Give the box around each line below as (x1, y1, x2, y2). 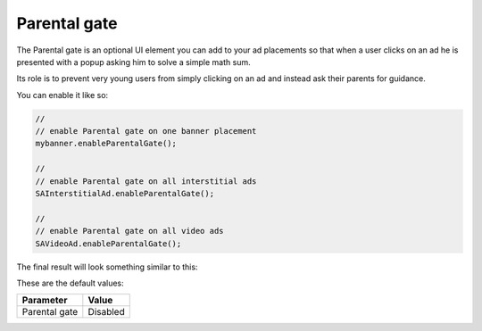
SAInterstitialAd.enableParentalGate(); (35, 188, 214, 199)
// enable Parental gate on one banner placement (35, 126, 257, 137)
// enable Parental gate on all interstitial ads (35, 176, 257, 186)
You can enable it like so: (16, 89, 109, 100)
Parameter (21, 294, 68, 307)
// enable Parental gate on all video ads (35, 226, 224, 236)
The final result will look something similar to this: (16, 261, 198, 272)
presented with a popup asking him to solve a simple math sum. (16, 56, 251, 67)
